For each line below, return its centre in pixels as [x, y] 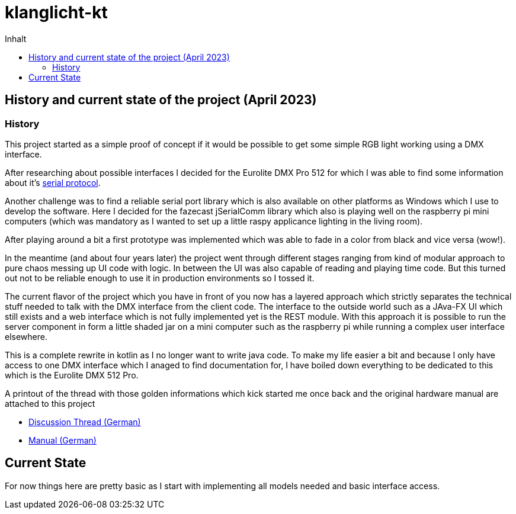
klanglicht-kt [56, 12]
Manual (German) [63, 440]
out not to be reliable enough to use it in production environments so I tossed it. [160, 278]
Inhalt [16, 38]
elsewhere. [26, 336]
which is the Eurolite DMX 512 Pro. [72, 375]
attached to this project [50, 403]
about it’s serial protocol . [53, 182]
